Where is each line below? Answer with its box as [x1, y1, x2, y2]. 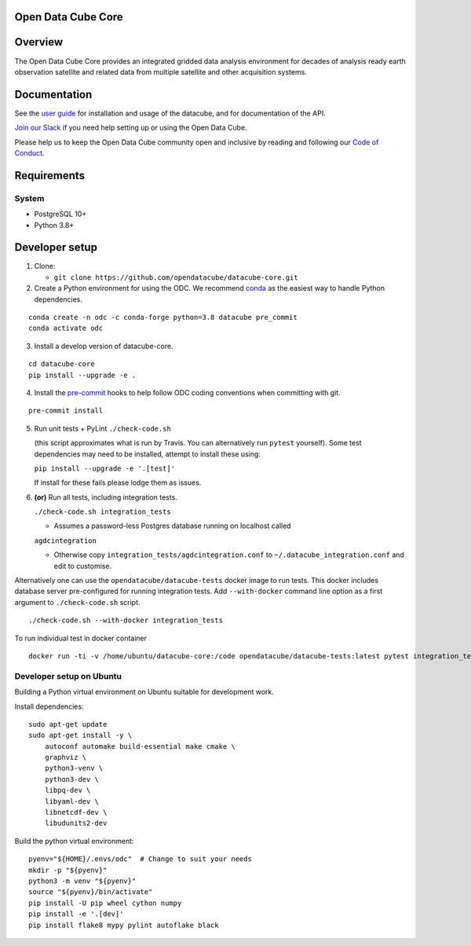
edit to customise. [53, 561, 112, 570]
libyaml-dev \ [44, 797, 100, 805]
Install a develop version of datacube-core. [34, 341, 173, 350]
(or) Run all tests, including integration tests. [34, 492, 178, 502]
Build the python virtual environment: [14, 836, 134, 845]
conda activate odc [28, 324, 104, 333]
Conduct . [14, 148, 45, 157]
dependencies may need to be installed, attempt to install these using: [34, 449, 261, 459]
